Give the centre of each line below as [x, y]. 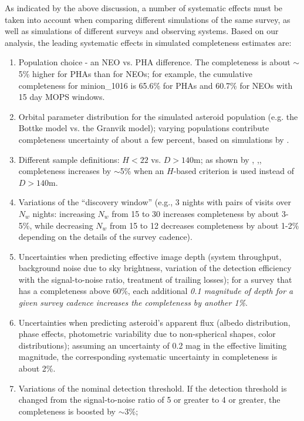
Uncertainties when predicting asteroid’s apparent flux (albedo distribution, [154, 322]
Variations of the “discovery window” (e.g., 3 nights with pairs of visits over [155, 202]
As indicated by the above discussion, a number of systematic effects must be [144, 8]
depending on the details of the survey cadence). [105, 237]
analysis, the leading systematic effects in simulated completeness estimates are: [148, 42]
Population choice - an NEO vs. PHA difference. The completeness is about [154, 62]
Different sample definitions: [69, 159]
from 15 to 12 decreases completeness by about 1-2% [205, 225]
